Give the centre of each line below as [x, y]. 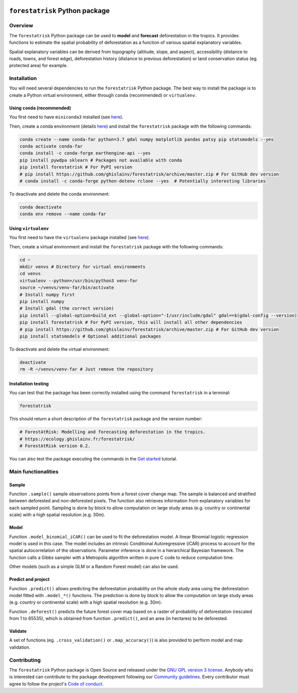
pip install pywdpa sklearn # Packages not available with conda [101, 160]
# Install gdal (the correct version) [67, 308]
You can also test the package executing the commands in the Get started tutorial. [93, 459]
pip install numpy [42, 302]
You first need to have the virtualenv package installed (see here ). [79, 237]
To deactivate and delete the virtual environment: [59, 349]
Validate [18, 631]
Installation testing [29, 384]
